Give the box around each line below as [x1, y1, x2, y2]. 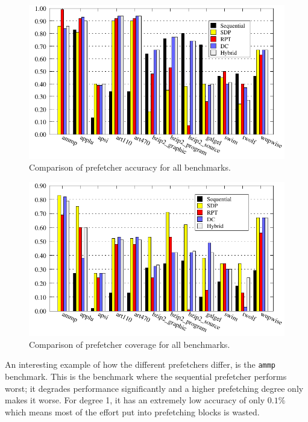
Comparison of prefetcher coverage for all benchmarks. [29, 338, 230, 350]
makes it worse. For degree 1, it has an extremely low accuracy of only [5, 394, 265, 406]
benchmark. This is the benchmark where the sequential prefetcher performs [5, 370, 287, 383]
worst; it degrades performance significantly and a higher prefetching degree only [5, 382, 304, 394]
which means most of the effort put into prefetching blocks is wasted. [5, 405, 260, 418]
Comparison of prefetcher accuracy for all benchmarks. [29, 161, 231, 174]
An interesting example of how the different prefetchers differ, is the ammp [5, 358, 276, 371]
